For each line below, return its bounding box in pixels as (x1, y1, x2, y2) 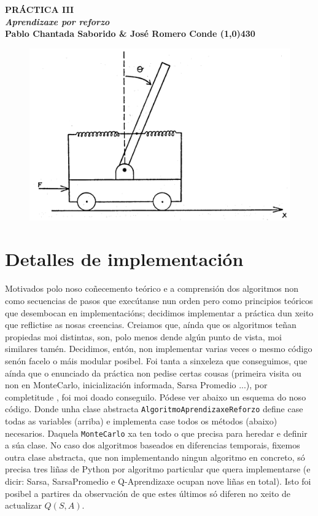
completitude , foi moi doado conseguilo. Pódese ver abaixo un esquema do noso (5, 390, 306, 403)
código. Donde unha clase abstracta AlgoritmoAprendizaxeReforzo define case (5, 402, 303, 415)
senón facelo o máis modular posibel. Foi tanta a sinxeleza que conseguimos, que (5, 354, 308, 367)
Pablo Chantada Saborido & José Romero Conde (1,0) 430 (5, 27, 255, 40)
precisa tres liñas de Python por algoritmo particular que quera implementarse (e (5, 463, 311, 475)
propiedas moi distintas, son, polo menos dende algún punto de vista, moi (5, 330, 282, 343)
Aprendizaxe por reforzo (5, 15, 110, 28)
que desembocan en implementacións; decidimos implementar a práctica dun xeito (5, 306, 314, 319)
